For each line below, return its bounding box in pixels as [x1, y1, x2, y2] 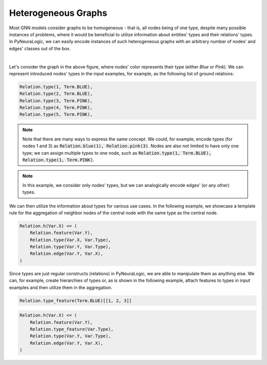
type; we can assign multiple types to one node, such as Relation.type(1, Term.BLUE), [22, 150, 212, 156]
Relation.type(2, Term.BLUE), [19, 91, 93, 97]
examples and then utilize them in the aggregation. [9, 284, 112, 290]
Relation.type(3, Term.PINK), [19, 98, 93, 104]
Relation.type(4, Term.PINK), [19, 105, 93, 111]
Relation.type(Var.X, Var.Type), [30, 237, 111, 243]
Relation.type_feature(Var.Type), [30, 326, 114, 332]
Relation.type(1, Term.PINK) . [22, 157, 94, 163]
